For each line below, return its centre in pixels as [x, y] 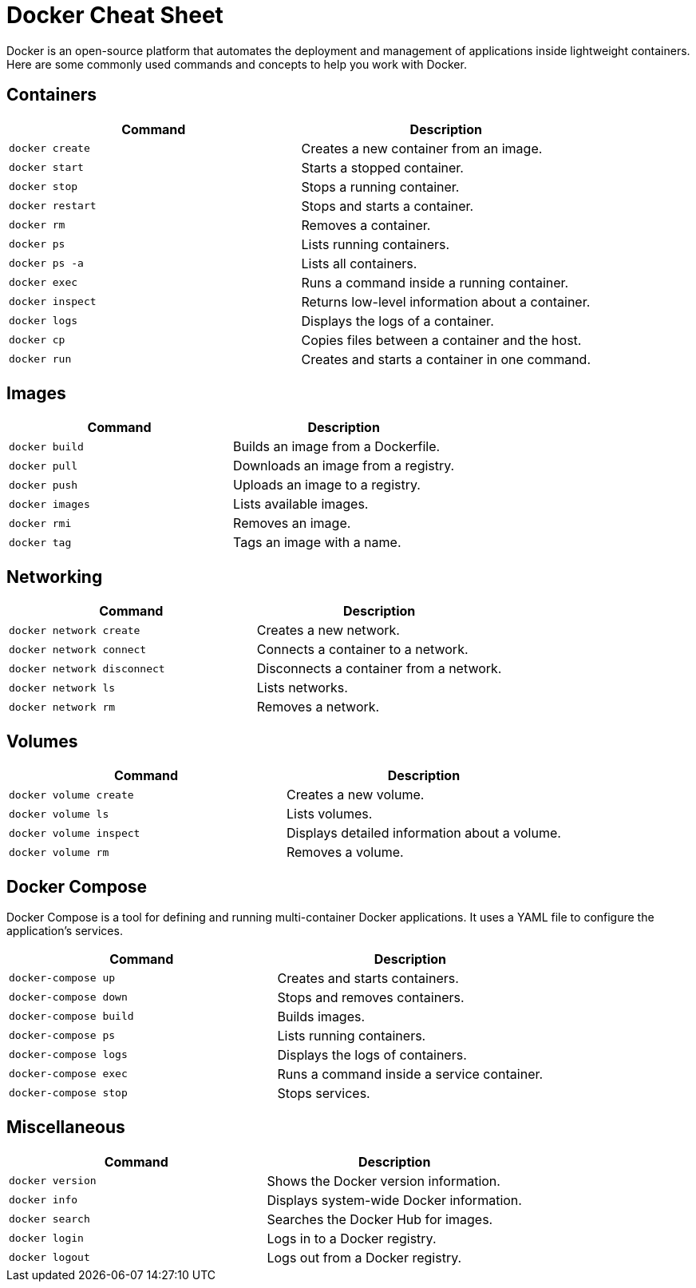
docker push [43, 485]
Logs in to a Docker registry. [352, 1238]
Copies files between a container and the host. [441, 340]
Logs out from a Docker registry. [364, 1257]
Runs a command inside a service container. [410, 1074]
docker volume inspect [75, 833]
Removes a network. [318, 707]
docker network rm [62, 707]
